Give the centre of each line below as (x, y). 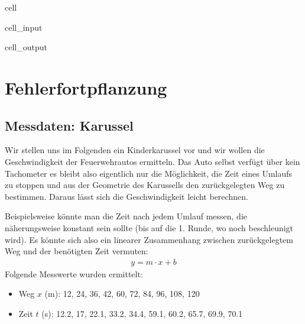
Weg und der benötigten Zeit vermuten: (77, 251)
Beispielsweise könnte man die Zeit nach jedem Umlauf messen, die (126, 216)
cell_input (24, 27)
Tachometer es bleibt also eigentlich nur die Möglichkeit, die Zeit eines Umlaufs (149, 173)
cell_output (26, 47)
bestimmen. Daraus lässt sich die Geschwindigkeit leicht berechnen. (126, 196)
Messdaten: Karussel (69, 125)
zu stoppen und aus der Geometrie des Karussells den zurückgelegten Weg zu (145, 185)
